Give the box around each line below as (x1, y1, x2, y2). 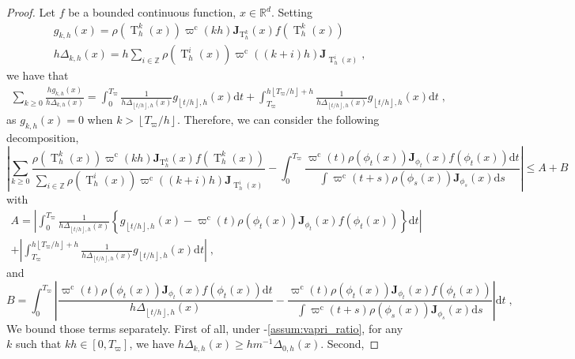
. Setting (270, 4, 312, 20)
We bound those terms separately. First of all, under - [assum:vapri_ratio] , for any (6, 320, 403, 336)
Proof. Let (6, 4, 55, 20)
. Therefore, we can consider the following (177, 111, 380, 128)
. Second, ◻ (320, 335, 380, 352)
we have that (6, 67, 69, 84)
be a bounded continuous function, (68, 4, 236, 20)
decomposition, (6, 129, 79, 145)
